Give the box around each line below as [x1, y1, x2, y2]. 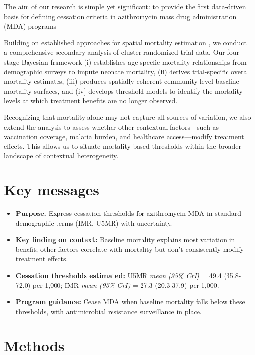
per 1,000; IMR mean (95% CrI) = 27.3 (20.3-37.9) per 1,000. [32, 280, 219, 290]
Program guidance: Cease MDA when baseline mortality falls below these [15, 296, 245, 307]
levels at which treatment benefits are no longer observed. [4, 95, 178, 106]
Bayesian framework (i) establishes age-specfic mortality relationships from [21, 56, 247, 67]
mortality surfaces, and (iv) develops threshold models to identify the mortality [4, 85, 243, 96]
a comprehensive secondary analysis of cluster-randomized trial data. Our [4, 47, 225, 57]
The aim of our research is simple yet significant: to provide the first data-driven [4, 1, 246, 11]
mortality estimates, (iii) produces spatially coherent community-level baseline [4, 76, 239, 86]
